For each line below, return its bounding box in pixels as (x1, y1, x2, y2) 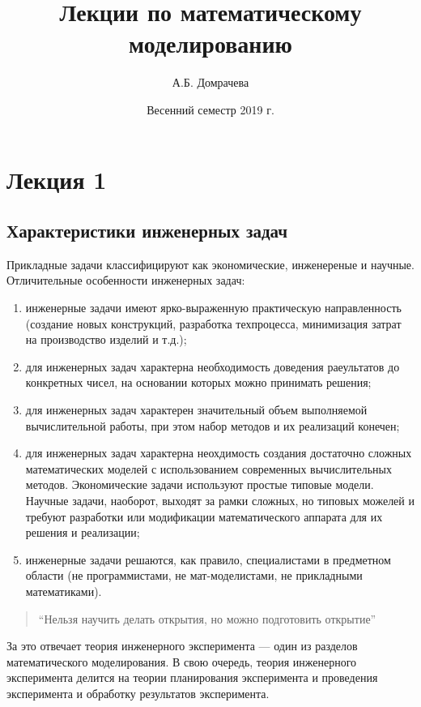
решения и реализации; (25, 524, 140, 541)
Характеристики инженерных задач (6, 218, 288, 243)
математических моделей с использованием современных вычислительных (25, 460, 392, 477)
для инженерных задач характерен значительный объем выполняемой (25, 401, 368, 418)
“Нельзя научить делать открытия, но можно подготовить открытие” (38, 610, 376, 627)
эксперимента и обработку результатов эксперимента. (6, 684, 270, 701)
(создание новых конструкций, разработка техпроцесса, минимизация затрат (25, 315, 402, 332)
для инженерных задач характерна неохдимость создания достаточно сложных (25, 444, 412, 461)
